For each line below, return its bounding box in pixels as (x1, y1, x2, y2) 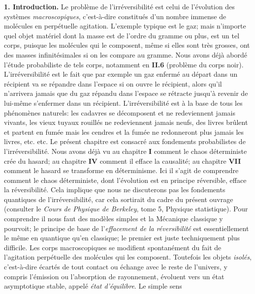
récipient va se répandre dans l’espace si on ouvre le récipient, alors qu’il (4, 78, 222, 88)
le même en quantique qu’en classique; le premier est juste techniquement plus (4, 233, 240, 243)
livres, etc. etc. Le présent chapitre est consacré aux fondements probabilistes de (4, 136, 246, 147)
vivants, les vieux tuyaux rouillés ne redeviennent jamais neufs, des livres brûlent (4, 117, 248, 127)
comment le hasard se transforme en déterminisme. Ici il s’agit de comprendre (4, 165, 239, 176)
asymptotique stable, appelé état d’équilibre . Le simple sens (4, 281, 182, 291)
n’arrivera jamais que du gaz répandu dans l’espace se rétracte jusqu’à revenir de (4, 88, 248, 98)
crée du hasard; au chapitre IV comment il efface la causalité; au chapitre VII (4, 155, 241, 166)
